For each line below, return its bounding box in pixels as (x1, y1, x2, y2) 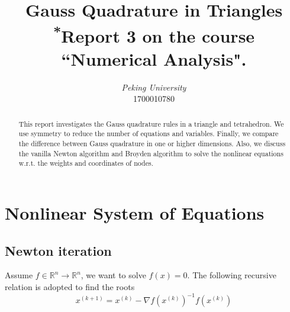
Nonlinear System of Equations (5, 201, 265, 225)
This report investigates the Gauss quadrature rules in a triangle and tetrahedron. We (18, 118, 284, 128)
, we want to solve (80, 269, 146, 281)
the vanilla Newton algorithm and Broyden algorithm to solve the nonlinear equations (18, 148, 283, 158)
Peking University (121, 81, 186, 93)
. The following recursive (187, 269, 276, 281)
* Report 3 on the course (53, 21, 255, 47)
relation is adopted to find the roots (5, 281, 135, 293)
